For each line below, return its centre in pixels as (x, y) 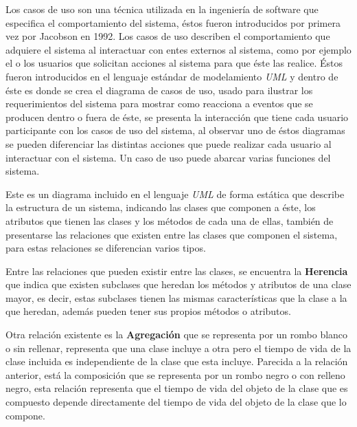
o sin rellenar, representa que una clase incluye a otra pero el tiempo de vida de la (178, 348)
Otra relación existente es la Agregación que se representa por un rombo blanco (177, 335)
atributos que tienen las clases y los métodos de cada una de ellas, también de (170, 220)
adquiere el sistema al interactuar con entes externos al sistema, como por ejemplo (178, 49)
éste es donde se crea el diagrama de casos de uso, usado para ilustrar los (159, 90)
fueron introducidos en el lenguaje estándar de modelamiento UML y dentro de (172, 76)
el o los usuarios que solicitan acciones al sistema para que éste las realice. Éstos (174, 63)
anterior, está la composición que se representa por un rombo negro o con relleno (175, 374)
